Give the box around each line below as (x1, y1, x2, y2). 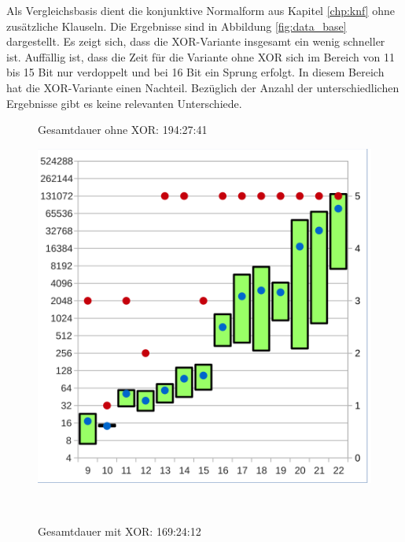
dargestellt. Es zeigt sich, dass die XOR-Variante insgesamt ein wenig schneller (6, 33, 385, 50)
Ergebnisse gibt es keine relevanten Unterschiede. (6, 95, 242, 111)
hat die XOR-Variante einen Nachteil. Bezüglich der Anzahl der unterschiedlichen (6, 79, 399, 95)
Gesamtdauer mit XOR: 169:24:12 (38, 522, 201, 539)
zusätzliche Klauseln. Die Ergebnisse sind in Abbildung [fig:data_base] (6, 17, 347, 34)
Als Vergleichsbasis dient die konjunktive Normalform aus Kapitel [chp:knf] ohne (6, 2, 396, 18)
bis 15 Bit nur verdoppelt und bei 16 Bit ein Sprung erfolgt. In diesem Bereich (6, 64, 385, 80)
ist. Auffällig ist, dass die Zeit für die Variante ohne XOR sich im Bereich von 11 (6, 48, 395, 65)
